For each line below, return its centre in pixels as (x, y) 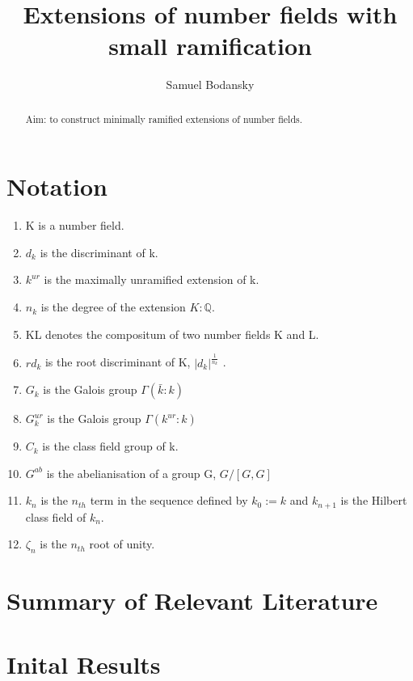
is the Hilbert (374, 500)
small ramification (210, 46)
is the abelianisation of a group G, (131, 473)
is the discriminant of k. (99, 252)
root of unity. (122, 544)
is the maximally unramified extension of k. (152, 279)
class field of (56, 516)
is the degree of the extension (113, 307)
